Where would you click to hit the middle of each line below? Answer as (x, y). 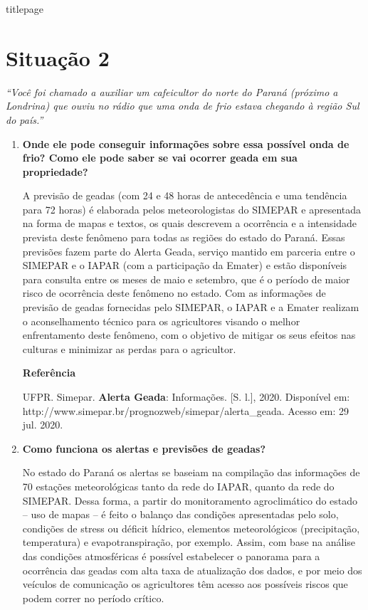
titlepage (25, 9)
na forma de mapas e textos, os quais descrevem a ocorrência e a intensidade (189, 223)
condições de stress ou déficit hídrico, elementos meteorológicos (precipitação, (191, 528)
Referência (49, 373)
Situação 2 (58, 57)
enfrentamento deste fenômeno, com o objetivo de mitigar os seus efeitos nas (189, 335)
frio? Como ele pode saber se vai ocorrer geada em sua (160, 158)
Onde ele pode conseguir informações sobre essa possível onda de (186, 143)
